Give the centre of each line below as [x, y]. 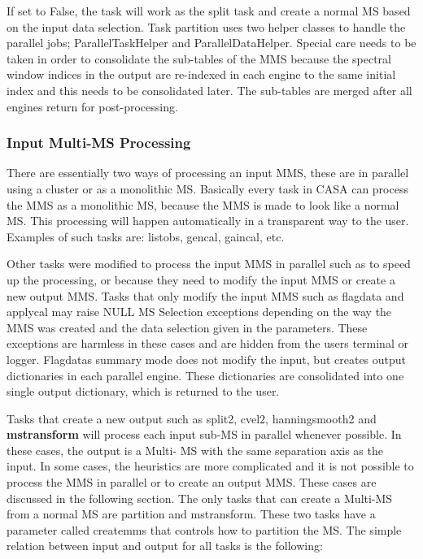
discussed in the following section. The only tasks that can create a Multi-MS [200, 498]
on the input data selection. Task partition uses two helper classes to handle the [206, 26]
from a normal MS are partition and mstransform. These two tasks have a [191, 514]
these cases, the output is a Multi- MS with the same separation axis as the [195, 450]
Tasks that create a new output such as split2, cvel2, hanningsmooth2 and [192, 418]
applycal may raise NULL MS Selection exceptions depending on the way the [199, 312]
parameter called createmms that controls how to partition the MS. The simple [204, 529]
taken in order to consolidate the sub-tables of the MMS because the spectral [199, 58]
